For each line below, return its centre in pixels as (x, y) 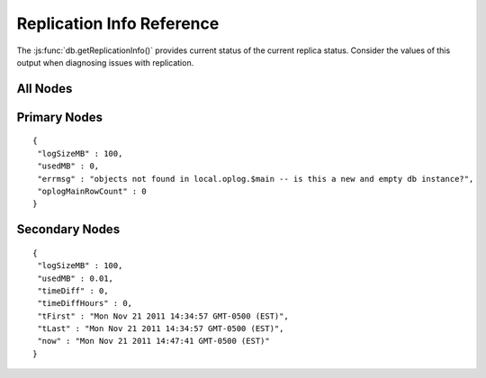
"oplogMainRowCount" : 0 (92, 191)
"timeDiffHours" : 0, (85, 303)
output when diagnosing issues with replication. (105, 62)
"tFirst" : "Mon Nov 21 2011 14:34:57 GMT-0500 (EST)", (163, 316)
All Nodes (45, 89)
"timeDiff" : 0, (73, 291)
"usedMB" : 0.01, (76, 278)
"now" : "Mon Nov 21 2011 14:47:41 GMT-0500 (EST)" (153, 341)
